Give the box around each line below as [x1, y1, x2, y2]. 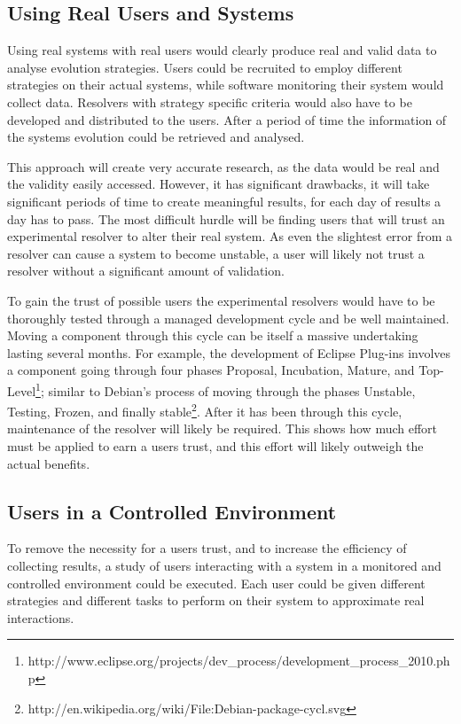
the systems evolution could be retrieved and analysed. [7, 128, 305, 146]
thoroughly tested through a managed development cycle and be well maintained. [7, 308, 449, 327]
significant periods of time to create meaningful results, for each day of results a [7, 191, 441, 210]
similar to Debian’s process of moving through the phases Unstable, [48, 381, 416, 400]
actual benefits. [7, 454, 90, 472]
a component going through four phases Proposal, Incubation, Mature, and [7, 361, 415, 379]
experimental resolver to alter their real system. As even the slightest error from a [7, 227, 453, 245]
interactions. [7, 608, 74, 627]
